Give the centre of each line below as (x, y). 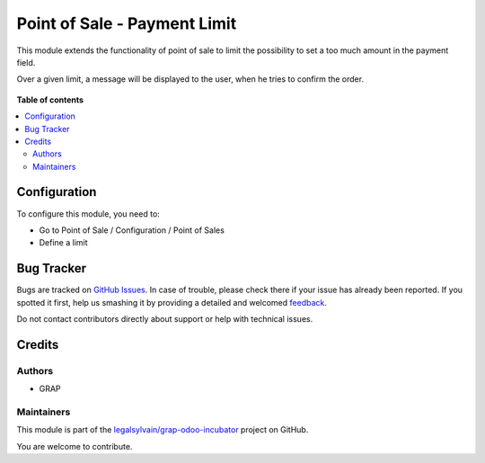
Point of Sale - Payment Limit (127, 23)
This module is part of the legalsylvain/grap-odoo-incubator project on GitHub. (163, 430)
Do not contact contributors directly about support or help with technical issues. (165, 319)
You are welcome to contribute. (75, 446)
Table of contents (50, 100)
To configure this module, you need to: (88, 214)
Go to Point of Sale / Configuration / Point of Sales (132, 230)
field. (26, 62)
